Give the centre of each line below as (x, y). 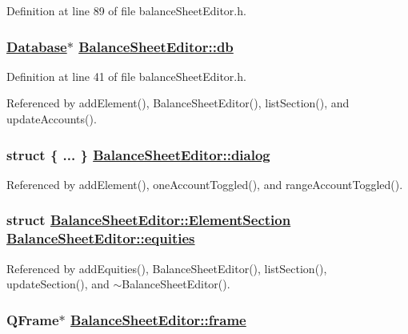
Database (37, 46)
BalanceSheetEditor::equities (101, 238)
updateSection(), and (58, 284)
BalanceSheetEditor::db (156, 46)
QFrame (33, 319)
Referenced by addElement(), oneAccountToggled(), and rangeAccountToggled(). (205, 184)
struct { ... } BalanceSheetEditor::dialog (138, 154)
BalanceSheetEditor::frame (158, 319)
